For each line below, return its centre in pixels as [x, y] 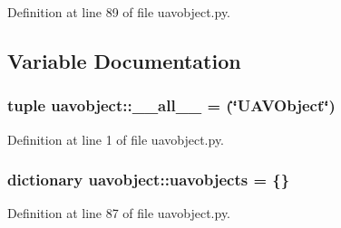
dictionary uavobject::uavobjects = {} [149, 180]
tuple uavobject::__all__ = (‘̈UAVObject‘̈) [171, 105]
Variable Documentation [124, 60]
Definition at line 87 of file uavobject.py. [119, 213]
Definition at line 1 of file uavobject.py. [116, 139]
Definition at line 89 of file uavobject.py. [119, 12]
